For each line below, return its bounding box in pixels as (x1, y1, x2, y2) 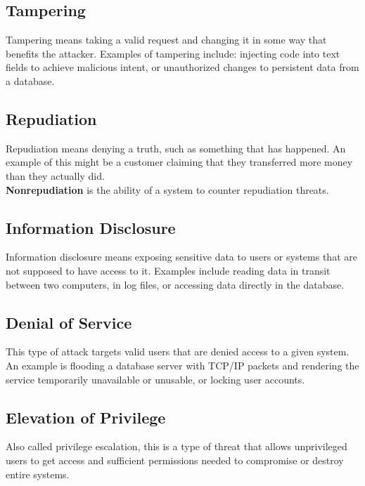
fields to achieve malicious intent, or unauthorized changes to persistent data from (6, 60, 359, 74)
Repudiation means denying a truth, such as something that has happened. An (6, 140, 346, 155)
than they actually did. (6, 168, 105, 183)
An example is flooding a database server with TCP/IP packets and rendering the (6, 357, 359, 372)
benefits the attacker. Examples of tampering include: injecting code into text (6, 46, 340, 60)
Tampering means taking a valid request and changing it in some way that (6, 32, 327, 47)
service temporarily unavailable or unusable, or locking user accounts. (6, 372, 305, 386)
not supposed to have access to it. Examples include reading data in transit (6, 263, 331, 277)
